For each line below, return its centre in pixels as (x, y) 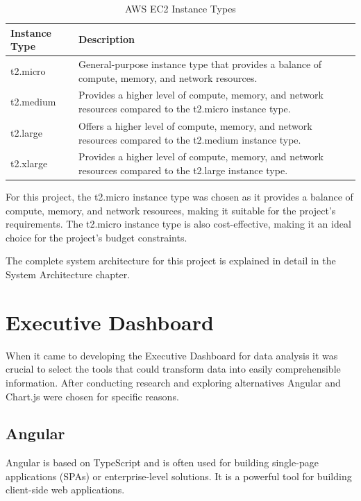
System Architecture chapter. (68, 274)
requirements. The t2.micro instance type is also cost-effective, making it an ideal (178, 224)
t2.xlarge (29, 163)
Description (107, 39)
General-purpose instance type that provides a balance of (200, 64)
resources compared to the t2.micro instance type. (185, 109)
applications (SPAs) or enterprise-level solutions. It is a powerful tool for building (179, 476)
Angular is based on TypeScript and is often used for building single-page (162, 462)
